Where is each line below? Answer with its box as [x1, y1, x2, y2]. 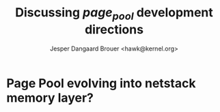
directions [84, 22, 144, 37]
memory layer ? [6, 90, 94, 105]
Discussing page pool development [15, 5, 213, 23]
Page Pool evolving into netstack [6, 75, 196, 91]
